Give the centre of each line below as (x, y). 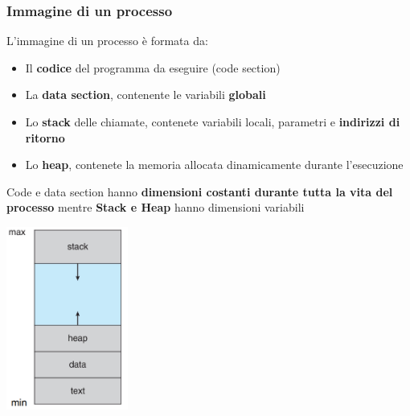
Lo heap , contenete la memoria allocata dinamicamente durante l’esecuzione (214, 165)
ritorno (45, 137)
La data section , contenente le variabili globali (146, 95)
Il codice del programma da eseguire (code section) (153, 67)
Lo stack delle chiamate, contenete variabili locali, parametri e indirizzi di (213, 122)
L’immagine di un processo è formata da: (107, 41)
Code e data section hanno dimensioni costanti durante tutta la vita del (200, 191)
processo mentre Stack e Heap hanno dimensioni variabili (156, 207)
